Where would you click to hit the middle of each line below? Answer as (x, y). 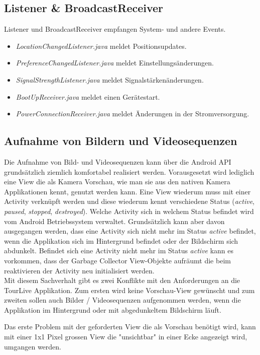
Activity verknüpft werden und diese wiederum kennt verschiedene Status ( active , (129, 201)
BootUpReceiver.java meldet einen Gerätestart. (88, 96)
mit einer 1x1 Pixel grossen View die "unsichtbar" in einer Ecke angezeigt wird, (126, 337)
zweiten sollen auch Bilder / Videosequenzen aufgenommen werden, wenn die (122, 300)
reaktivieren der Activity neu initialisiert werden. (79, 270)
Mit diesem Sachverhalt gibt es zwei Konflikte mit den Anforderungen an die (122, 280)
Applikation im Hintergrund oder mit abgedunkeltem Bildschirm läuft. (113, 309)
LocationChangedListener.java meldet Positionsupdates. (101, 46)
